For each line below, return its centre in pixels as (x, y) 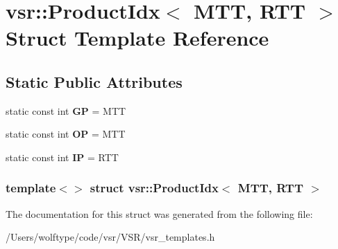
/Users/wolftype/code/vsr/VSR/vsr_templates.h (110, 237)
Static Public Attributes (94, 81)
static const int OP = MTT (66, 134)
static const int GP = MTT (66, 110)
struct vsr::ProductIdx (154, 188)
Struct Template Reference (137, 38)
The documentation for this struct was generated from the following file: (159, 213)
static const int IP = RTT (62, 157)
